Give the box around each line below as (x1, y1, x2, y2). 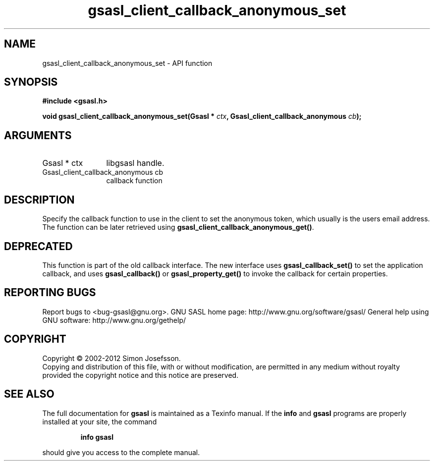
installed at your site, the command (42, 417, 157, 426)
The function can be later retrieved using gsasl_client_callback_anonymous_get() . (42, 223, 314, 232)
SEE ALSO (4, 388, 54, 401)
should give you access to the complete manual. (42, 448, 200, 457)
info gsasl (80, 432, 113, 441)
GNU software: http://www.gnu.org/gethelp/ (42, 315, 186, 324)
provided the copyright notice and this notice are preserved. (42, 370, 239, 379)
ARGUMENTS (4, 129, 72, 142)
